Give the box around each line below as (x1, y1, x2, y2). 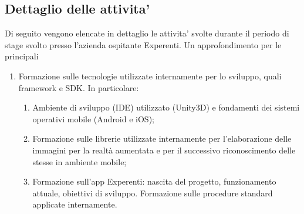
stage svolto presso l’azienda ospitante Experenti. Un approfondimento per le (5, 38, 282, 51)
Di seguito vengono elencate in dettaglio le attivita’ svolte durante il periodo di (5, 27, 289, 39)
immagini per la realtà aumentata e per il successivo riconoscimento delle (32, 143, 296, 156)
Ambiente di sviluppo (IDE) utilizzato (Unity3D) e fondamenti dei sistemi (32, 101, 300, 113)
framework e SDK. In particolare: (18, 81, 139, 93)
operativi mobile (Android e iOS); (32, 112, 154, 125)
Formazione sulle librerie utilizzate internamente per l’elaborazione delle (32, 132, 292, 145)
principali (5, 50, 39, 62)
